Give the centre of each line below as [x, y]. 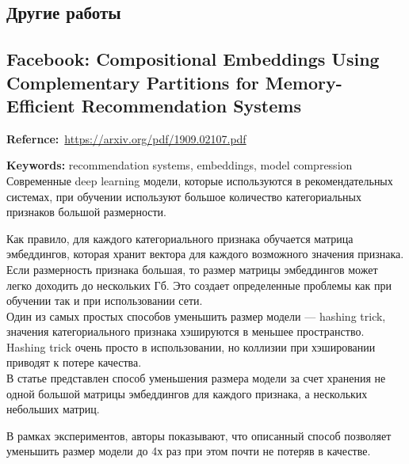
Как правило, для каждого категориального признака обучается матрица [180, 238]
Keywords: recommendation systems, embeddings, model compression [180, 165]
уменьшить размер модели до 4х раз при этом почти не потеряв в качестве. [189, 451]
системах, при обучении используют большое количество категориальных [184, 196]
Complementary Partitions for [133, 82]
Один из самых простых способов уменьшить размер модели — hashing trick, [196, 316]
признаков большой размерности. [87, 212]
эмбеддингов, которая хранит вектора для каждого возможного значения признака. [205, 254]
